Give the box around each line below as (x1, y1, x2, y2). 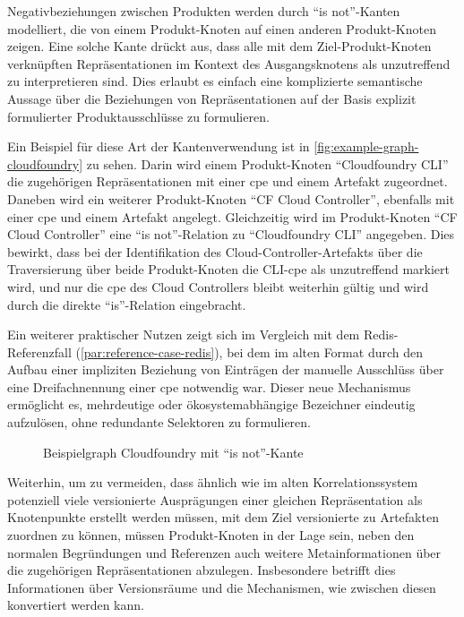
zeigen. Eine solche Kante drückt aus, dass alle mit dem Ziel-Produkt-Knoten (7, 37, 432, 56)
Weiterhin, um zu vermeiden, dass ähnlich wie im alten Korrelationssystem (7, 473, 418, 492)
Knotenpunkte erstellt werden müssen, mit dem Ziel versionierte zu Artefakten (7, 508, 439, 527)
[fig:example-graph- (314, 137, 419, 156)
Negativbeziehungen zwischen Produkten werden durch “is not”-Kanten (7, 2, 400, 20)
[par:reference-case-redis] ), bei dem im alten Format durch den (80, 342, 423, 361)
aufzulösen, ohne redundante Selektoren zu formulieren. (7, 413, 311, 432)
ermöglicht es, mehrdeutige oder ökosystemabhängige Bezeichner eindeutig (7, 395, 416, 414)
